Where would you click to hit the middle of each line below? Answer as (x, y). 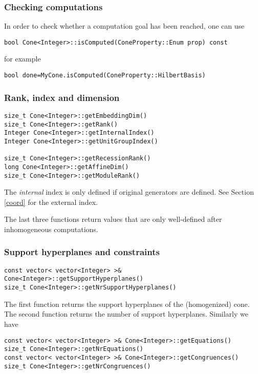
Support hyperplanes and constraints (82, 252)
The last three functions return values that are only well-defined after (113, 219)
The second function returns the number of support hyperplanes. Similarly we (126, 314)
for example (23, 59)
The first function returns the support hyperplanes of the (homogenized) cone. (127, 304)
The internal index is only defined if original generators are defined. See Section (129, 192)
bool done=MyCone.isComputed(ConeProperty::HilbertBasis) (105, 76)
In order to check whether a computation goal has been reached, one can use (124, 26)
